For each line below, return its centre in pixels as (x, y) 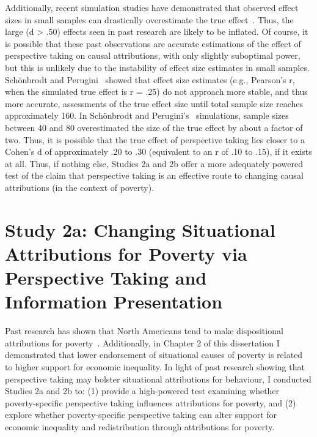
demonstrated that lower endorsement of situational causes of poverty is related (154, 355)
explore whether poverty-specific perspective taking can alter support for (141, 415)
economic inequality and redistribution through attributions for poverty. (140, 426)
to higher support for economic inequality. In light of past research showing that (155, 366)
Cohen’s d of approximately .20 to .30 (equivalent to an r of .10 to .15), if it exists (158, 151)
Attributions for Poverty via (126, 253)
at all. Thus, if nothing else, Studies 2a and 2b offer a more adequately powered (154, 163)
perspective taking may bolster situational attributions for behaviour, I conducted (158, 379)
